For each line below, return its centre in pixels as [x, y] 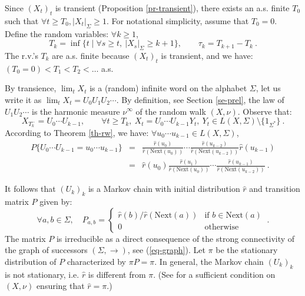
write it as [23, 99]
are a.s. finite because [91, 55]
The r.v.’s [21, 55]
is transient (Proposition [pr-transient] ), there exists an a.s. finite [172, 8]
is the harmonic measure [76, 111]
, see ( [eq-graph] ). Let [166, 250]
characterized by [97, 261]
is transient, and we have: [207, 55]
